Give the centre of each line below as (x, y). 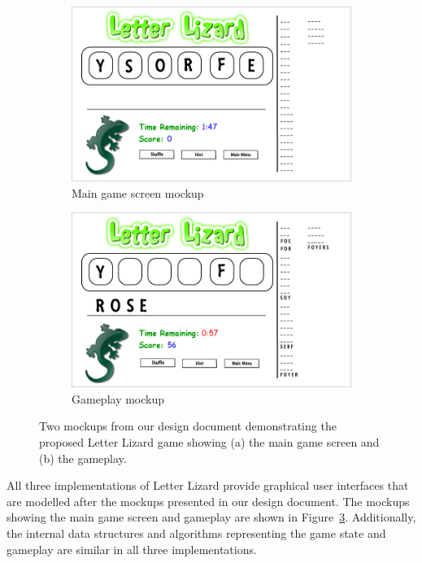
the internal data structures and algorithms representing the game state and (196, 532)
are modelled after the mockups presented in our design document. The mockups (208, 501)
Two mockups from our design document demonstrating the (188, 426)
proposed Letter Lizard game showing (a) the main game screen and (209, 441)
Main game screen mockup (138, 192)
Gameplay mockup (118, 398)
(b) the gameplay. (83, 458)
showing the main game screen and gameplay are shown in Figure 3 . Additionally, (211, 517)
